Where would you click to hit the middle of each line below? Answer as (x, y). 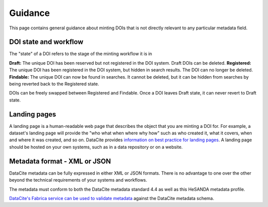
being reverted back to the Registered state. (54, 84)
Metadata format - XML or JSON (60, 161)
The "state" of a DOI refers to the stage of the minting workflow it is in (81, 54)
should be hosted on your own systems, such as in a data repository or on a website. (96, 147)
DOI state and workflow (46, 42)
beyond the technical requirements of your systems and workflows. (78, 180)
